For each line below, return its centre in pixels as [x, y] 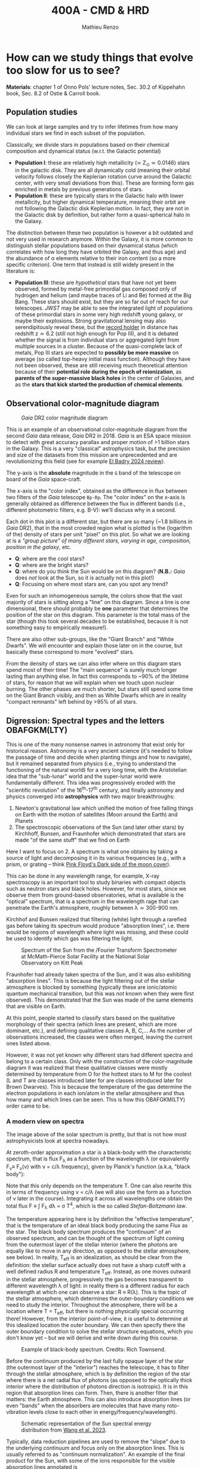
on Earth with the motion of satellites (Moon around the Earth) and [96, 814]
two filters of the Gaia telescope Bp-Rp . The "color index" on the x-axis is [96, 497]
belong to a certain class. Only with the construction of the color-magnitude [99, 1061]
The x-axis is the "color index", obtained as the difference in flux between [97, 491]
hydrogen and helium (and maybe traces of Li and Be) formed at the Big [103, 295]
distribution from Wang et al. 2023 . [64, 1430]
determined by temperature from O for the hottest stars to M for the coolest [99, 1074]
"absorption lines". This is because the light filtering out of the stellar [90, 981]
